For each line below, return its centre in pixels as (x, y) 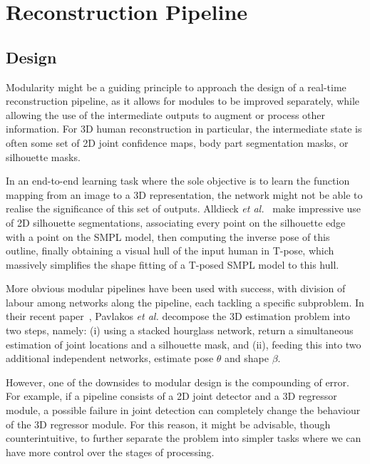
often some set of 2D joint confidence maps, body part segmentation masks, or (177, 142)
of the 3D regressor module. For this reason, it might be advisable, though (168, 424)
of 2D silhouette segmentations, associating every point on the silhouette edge (176, 222)
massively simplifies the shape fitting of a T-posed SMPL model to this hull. (173, 264)
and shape (247, 358)
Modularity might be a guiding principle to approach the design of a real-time (176, 87)
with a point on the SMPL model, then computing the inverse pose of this (168, 236)
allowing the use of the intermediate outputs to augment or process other (166, 114)
